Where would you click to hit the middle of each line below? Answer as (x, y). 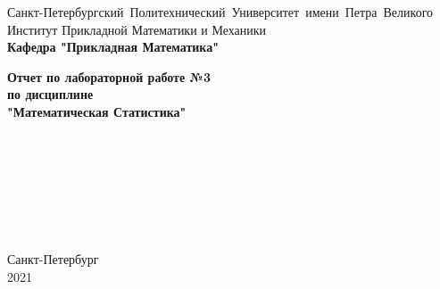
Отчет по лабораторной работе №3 (109, 76)
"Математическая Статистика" (97, 111)
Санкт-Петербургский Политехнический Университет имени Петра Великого (220, 12)
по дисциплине (50, 94)
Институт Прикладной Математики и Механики (137, 29)
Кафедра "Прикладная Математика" (113, 47)
